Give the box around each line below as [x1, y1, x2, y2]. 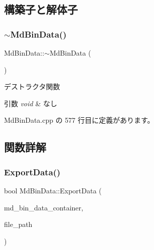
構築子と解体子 [4, 2, 78, 17]
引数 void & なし [4, 98, 57, 108]
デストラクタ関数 [4, 81, 60, 92]
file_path [4, 219, 33, 229]
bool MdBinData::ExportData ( [4, 185, 102, 195]
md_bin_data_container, [4, 202, 83, 212]
